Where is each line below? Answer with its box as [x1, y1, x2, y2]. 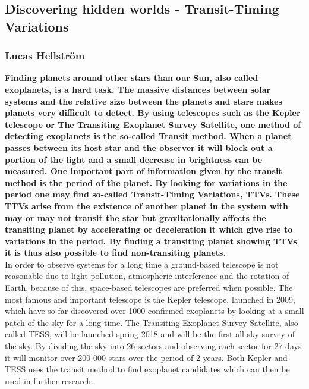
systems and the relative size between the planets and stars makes [5, 95, 282, 107]
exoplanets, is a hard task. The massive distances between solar [5, 83, 271, 95]
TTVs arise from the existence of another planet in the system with [5, 199, 289, 212]
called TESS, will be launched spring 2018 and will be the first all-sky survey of [5, 328, 295, 340]
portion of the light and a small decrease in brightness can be [5, 153, 263, 165]
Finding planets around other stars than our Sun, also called [5, 71, 258, 84]
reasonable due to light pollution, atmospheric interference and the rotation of [5, 269, 289, 282]
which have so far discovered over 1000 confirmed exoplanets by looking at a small [5, 305, 304, 317]
